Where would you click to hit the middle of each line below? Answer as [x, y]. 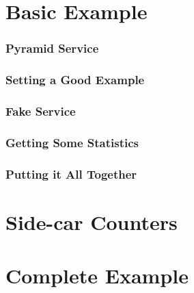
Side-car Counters [92, 221]
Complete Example [97, 276]
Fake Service [41, 111]
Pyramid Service [52, 48]
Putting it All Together [71, 174]
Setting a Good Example [75, 80]
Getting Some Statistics [72, 142]
